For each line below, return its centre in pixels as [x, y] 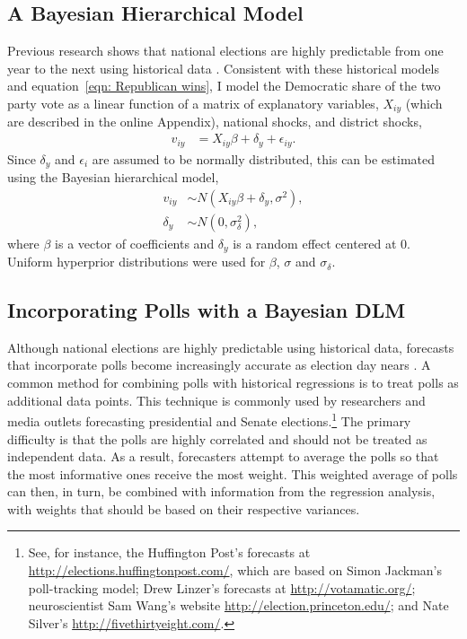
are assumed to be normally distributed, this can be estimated [264, 158]
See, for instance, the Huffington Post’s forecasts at [169, 552]
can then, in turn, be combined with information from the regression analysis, [221, 491]
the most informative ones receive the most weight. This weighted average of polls [233, 473]
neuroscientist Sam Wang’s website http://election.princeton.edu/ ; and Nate [238, 605]
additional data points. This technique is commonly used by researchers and [216, 400]
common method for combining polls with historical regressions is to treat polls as [233, 383]
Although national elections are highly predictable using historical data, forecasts [231, 347]
